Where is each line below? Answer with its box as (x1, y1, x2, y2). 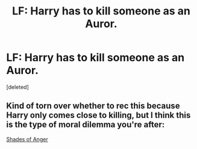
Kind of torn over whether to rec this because (6, 101, 180, 111)
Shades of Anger (6, 135, 48, 142)
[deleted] (6, 83, 29, 91)
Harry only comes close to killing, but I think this (6, 110, 191, 121)
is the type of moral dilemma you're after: (6, 120, 165, 130)
